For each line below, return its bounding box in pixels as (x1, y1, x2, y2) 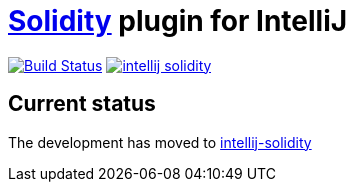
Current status (8, 91, 156, 117)
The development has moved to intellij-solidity (8, 133, 312, 151)
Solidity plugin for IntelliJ (8, 4, 348, 38)
